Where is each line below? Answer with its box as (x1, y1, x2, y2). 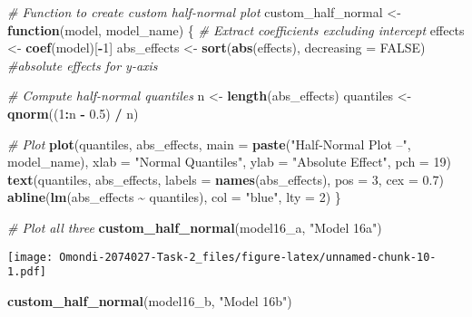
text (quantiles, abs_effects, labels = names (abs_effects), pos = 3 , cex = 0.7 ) (7, 169, 444, 188)
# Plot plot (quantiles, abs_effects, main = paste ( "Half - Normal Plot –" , (7, 134, 411, 153)
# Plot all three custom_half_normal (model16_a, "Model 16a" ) (7, 217, 382, 236)
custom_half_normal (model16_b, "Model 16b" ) (7, 291, 292, 310)
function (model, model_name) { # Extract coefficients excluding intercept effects (7, 20, 465, 39)
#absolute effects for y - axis (7, 55, 158, 74)
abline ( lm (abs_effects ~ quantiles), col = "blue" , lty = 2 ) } (7, 187, 341, 207)
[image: (7, 250, 54, 264)
